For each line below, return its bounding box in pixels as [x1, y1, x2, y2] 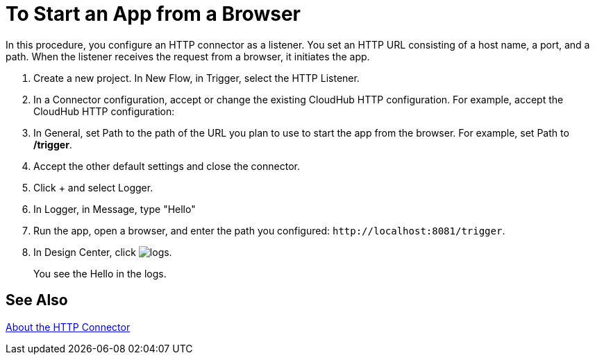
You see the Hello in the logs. [33, 267, 167, 280]
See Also [6, 291, 68, 309]
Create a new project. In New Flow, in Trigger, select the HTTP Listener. [33, 71, 360, 84]
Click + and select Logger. [33, 181, 153, 194]
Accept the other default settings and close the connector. [33, 160, 300, 172]
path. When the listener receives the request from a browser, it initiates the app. [6, 50, 370, 62]
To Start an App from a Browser [6, 2, 301, 26]
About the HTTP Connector [6, 320, 131, 333]
